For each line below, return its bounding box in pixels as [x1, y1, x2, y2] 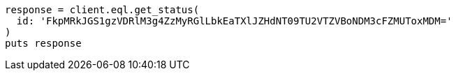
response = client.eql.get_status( [5, 4, 200, 15]
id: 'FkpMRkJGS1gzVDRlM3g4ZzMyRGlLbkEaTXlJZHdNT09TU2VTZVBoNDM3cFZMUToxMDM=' [16, 15, 453, 26]
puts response [5, 38, 82, 49]
